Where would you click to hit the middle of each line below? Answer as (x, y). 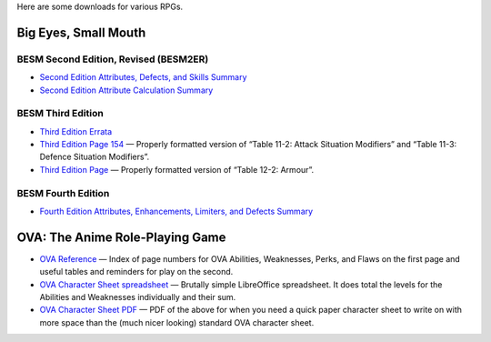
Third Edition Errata (76, 131)
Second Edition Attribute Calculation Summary (126, 90)
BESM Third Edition (60, 114)
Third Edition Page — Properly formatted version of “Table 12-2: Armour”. (177, 169)
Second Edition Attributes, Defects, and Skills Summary (143, 77)
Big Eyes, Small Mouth (81, 32)
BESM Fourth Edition (63, 193)
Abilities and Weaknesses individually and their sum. (138, 297)
